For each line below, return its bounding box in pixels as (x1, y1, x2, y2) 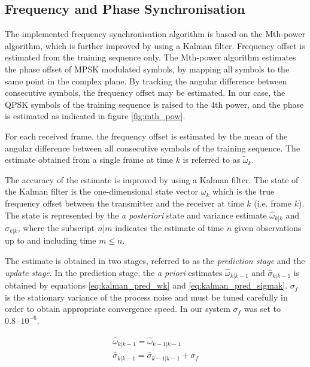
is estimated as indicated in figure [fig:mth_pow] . (5, 110, 186, 122)
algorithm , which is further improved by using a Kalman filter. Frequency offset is (5, 39, 305, 51)
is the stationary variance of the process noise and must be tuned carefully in (5, 290, 288, 303)
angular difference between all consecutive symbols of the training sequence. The (5, 141, 300, 154)
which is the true (212, 185, 275, 198)
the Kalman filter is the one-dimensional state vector (5, 185, 199, 198)
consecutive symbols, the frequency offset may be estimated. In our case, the (5, 86, 285, 99)
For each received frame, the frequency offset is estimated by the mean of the (5, 129, 288, 142)
